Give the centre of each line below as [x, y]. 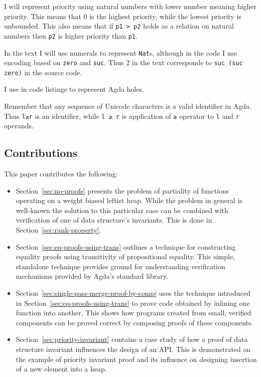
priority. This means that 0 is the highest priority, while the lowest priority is [123, 16]
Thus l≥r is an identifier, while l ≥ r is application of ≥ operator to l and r [122, 116]
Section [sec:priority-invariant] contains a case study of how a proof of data [132, 339]
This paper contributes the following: [61, 174]
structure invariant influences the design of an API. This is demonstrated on [133, 349]
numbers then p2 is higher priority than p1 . [71, 35]
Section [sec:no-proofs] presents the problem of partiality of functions [122, 190]
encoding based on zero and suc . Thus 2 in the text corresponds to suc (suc [123, 62]
